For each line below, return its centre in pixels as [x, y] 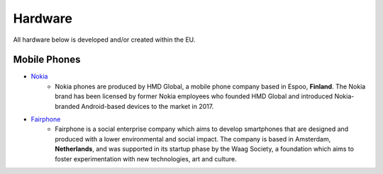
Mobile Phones [47, 60]
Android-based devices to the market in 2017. [148, 106]
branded [67, 106]
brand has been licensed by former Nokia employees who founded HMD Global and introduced [194, 96]
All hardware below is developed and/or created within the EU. [104, 40]
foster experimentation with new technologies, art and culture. [146, 158]
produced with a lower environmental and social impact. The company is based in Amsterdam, [193, 139]
